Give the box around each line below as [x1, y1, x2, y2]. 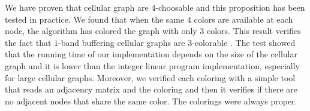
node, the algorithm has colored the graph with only [5, 24, 197, 37]
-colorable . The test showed [192, 36, 296, 48]
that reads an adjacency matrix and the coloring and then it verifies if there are [5, 83, 298, 95]
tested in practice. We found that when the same [5, 13, 185, 25]
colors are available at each [194, 13, 293, 25]
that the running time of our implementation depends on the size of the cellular [5, 48, 297, 60]
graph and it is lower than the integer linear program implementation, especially [5, 59, 300, 72]
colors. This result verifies [207, 24, 301, 37]
